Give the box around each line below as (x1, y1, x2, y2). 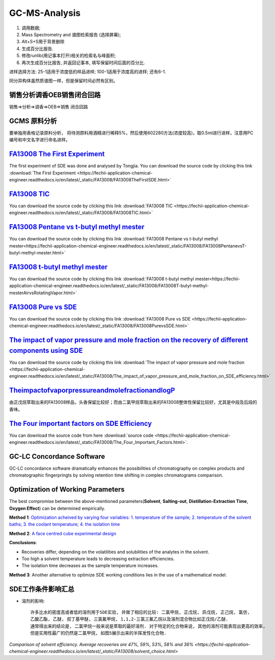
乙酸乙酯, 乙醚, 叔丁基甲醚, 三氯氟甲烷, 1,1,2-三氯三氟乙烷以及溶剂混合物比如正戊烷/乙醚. (30, 616, 228, 622)
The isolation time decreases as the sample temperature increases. (21, 563, 159, 569)
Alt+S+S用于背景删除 (21, 39, 65, 45)
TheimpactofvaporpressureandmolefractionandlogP (9, 386, 175, 395)
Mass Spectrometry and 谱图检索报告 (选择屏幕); (21, 31, 121, 37)
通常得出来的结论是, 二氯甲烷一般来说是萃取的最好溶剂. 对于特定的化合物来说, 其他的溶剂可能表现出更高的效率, (30, 623, 266, 629)
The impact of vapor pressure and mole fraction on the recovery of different (9, 335, 248, 344)
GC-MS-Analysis (9, 7, 81, 18)
